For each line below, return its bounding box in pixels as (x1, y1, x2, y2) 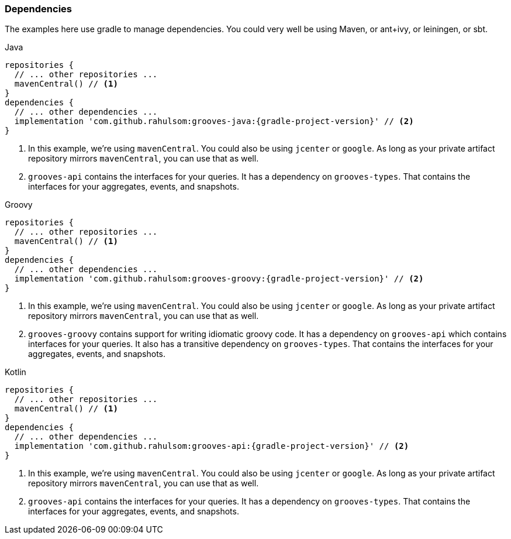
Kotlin (5, 367, 26, 377)
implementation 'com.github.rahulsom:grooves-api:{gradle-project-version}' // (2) (14, 441, 409, 451)
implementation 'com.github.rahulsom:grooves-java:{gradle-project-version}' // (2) (14, 116, 414, 126)
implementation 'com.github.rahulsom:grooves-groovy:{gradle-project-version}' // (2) (14, 274, 424, 284)
